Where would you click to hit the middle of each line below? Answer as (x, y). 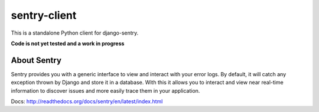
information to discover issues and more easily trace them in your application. (105, 90)
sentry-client (44, 15)
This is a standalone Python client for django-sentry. (75, 33)
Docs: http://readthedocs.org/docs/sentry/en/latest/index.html (87, 101)
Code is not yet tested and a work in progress (68, 43)
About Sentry (36, 60)
